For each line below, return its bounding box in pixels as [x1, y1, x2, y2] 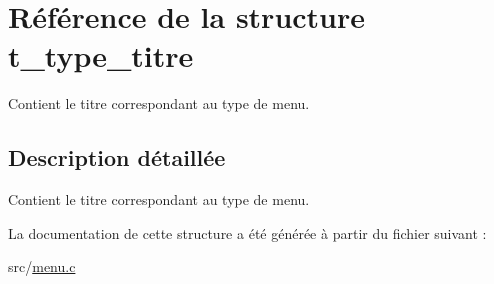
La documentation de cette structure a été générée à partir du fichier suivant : [8, 222, 487, 243]
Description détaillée [8, 142, 226, 173]
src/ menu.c [8, 256, 76, 277]
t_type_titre [8, 35, 194, 76]
